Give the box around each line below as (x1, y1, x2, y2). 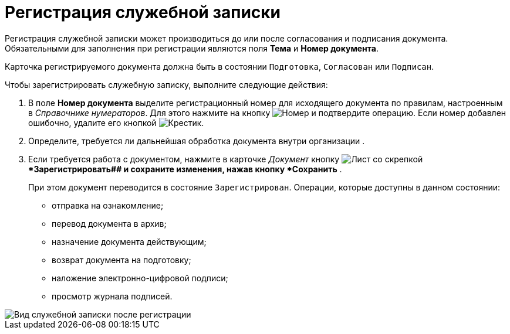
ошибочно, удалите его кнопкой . (28, 117, 204, 128)
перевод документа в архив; (52, 218, 167, 229)
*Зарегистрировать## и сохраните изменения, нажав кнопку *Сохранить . (28, 163, 342, 174)
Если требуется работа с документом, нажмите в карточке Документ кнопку (28, 154, 340, 164)
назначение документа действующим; (52, 236, 207, 247)
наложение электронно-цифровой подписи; (52, 272, 228, 283)
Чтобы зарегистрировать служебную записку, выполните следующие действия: (5, 79, 328, 90)
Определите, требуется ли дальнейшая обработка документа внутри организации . (28, 135, 365, 146)
